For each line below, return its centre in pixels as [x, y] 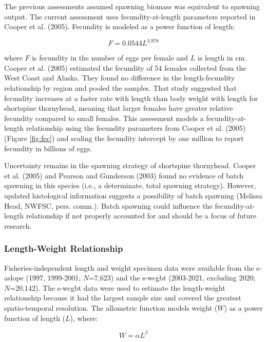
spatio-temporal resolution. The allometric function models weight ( [111, 307]
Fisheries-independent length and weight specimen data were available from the [129, 267]
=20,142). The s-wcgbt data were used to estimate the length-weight [118, 287]
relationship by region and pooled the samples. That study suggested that [120, 88]
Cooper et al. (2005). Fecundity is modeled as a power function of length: [120, 26]
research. [18, 225]
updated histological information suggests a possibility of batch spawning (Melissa [133, 195]
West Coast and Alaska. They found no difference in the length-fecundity [120, 78]
